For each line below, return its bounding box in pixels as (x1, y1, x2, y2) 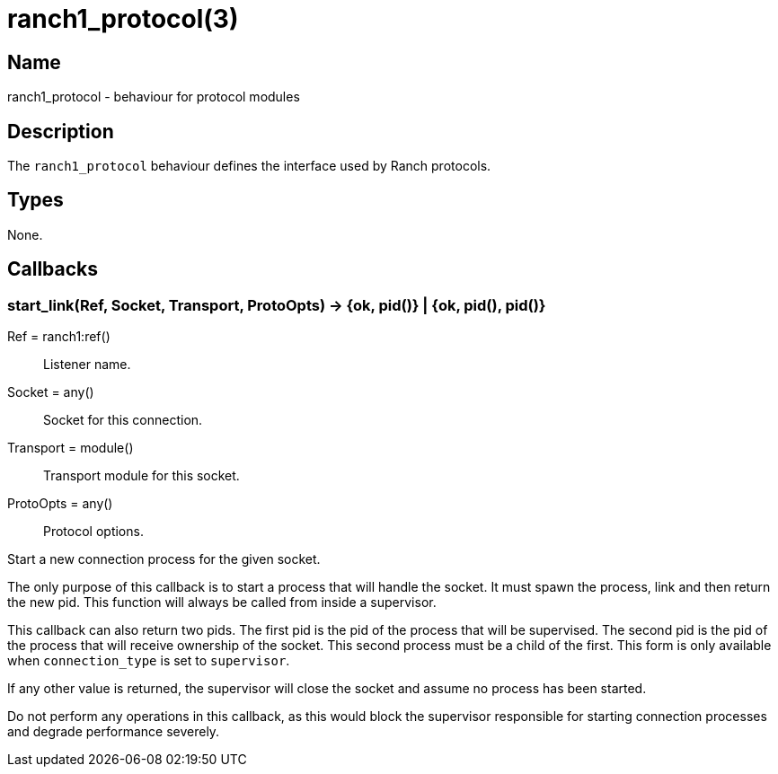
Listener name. (43, 356, 131, 373)
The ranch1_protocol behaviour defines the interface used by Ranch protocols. (7, 158, 491, 174)
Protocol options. (43, 523, 144, 540)
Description (7, 119, 114, 143)
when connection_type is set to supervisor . (7, 653, 290, 669)
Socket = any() (7, 384, 94, 400)
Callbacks (7, 258, 99, 281)
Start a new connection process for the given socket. (7, 551, 321, 567)
